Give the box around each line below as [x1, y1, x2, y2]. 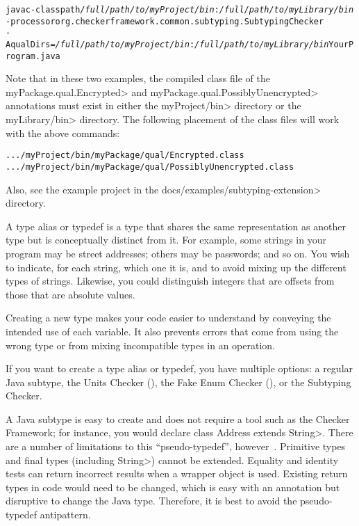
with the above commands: [6, 125, 120, 140]
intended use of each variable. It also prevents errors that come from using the [6, 324, 339, 338]
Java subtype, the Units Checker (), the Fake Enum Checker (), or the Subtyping [6, 374, 351, 389]
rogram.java [6, 51, 60, 61]
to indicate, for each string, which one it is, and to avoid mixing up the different [6, 260, 347, 274]
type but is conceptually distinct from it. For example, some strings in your [6, 232, 326, 247]
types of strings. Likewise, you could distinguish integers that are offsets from [6, 273, 335, 288]
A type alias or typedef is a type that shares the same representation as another [6, 218, 346, 233]
